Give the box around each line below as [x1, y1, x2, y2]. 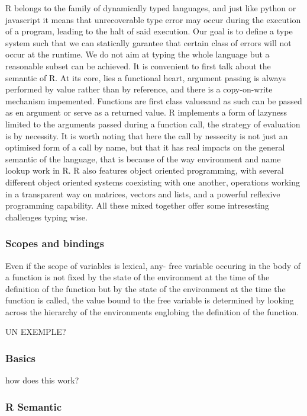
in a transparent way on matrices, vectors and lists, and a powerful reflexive [5, 187, 280, 200]
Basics [5, 350, 35, 365]
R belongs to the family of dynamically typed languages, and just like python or [5, 2, 296, 14]
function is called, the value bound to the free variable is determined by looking [5, 294, 294, 306]
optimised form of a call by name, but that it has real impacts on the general [5, 141, 285, 153]
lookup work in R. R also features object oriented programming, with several [5, 164, 284, 177]
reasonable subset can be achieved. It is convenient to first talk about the [5, 59, 271, 72]
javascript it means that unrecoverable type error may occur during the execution [5, 13, 301, 25]
